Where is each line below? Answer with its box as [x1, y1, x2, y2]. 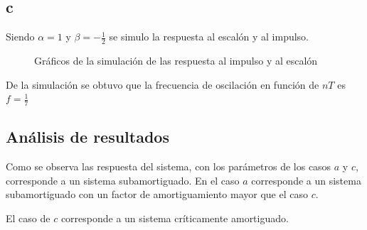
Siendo [6, 29, 35, 44]
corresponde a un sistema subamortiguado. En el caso [6, 172, 240, 187]
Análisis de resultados [6, 126, 169, 148]
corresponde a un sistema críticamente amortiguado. [60, 211, 289, 226]
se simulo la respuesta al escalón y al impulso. [109, 29, 309, 44]
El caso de [6, 211, 50, 226]
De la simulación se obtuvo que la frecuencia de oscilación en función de [6, 77, 319, 92]
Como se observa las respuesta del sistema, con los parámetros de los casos [6, 159, 331, 174]
